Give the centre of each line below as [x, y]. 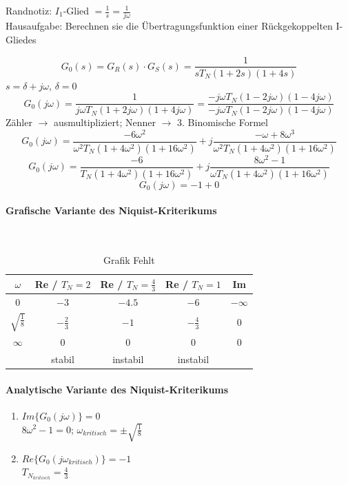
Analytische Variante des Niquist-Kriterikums [117, 389]
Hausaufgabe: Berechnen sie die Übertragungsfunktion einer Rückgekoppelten [169, 26]
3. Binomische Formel [223, 122]
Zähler [19, 122]
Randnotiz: [29, 10]
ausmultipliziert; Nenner [105, 122]
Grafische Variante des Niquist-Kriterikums [111, 210]
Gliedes [21, 39]
